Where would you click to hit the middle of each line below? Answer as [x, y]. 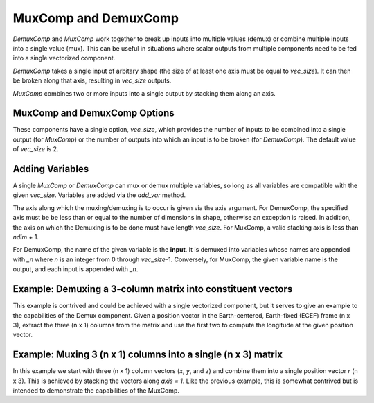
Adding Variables [51, 169]
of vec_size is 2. [36, 149]
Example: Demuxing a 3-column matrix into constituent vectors [153, 289]
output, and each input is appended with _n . [75, 269]
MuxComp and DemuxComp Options [93, 113]
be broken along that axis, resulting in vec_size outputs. [92, 80]
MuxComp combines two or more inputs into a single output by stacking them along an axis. [144, 93]
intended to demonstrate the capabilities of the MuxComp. [96, 390]
